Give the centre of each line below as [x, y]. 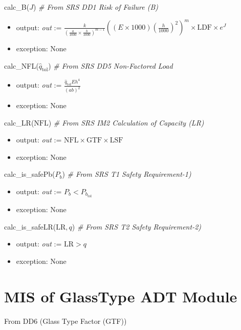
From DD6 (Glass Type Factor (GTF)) [65, 321]
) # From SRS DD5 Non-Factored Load [111, 65]
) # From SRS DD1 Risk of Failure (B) [96, 7]
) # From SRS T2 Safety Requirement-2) [137, 226]
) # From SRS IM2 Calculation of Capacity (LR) [126, 122]
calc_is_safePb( [30, 174]
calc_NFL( [21, 65]
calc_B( [17, 7]
